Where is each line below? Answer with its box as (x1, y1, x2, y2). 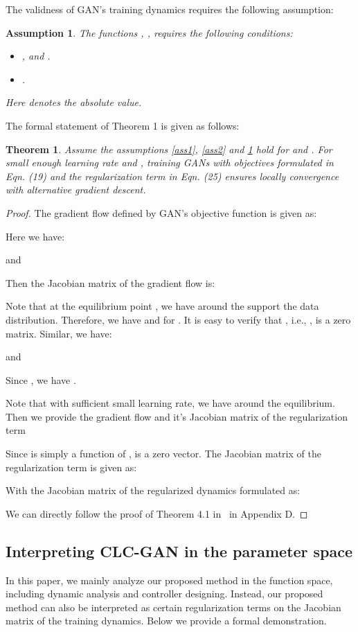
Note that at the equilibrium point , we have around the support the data (6, 299, 319, 313)
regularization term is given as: (6, 459, 137, 474)
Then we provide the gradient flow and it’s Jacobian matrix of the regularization (6, 409, 348, 423)
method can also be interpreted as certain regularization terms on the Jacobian (6, 599, 341, 614)
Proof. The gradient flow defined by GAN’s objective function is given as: (6, 205, 317, 220)
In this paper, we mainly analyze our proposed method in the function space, (6, 572, 333, 587)
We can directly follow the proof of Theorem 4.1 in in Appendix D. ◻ (6, 506, 308, 520)
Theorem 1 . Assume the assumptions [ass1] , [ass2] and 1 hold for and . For (6, 141, 332, 156)
